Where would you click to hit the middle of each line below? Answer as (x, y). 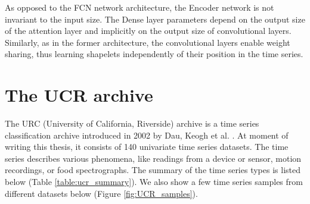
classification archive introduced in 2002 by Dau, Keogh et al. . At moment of (147, 135)
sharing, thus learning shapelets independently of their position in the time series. (154, 54)
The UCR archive (79, 95)
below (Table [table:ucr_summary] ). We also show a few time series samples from (154, 182)
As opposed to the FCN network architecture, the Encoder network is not (139, 7)
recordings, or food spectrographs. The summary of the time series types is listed (153, 170)
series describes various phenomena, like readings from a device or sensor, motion (153, 158)
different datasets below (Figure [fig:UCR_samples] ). (101, 193)
